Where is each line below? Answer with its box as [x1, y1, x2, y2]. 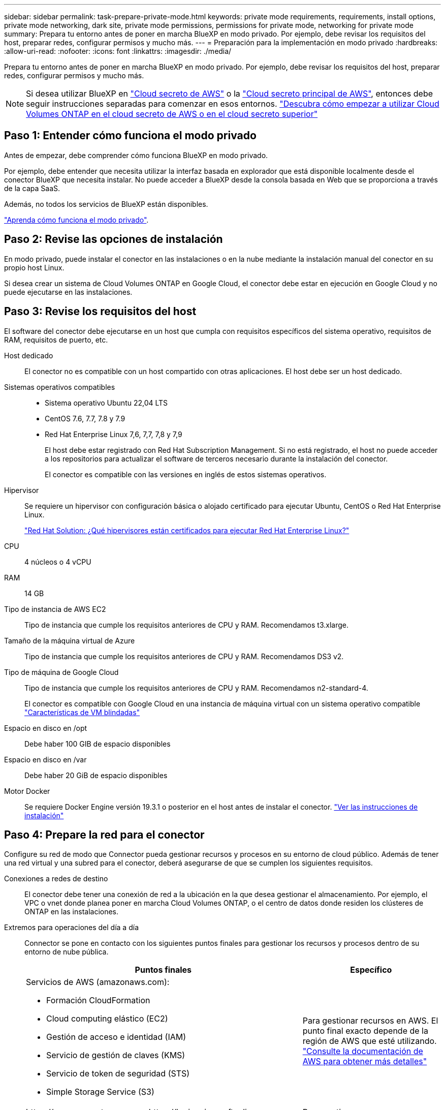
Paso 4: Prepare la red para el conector [4, 828, 205, 841]
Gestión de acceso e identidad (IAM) [46, 1032, 186, 1042]
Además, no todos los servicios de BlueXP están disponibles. [4, 199, 208, 208]
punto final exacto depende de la [302, 1026, 428, 1036]
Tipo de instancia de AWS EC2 [4, 604, 106, 613]
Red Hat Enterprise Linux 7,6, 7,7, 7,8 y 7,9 [45, 429, 182, 439]
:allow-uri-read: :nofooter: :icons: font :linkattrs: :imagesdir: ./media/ [4, 47, 232, 55]
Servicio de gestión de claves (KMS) [46, 1050, 185, 1061]
